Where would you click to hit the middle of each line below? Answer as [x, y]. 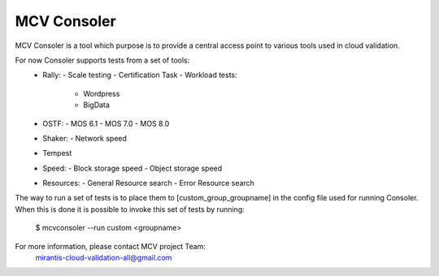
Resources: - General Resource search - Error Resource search [149, 183]
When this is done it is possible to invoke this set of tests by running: [130, 209]
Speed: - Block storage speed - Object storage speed [133, 168]
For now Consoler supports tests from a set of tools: [102, 60]
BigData [96, 105]
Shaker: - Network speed [85, 138]
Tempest [57, 153]
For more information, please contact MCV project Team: [111, 246]
